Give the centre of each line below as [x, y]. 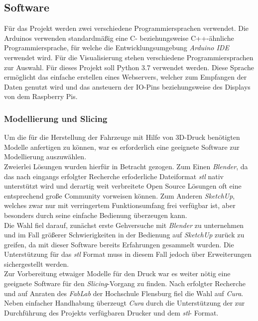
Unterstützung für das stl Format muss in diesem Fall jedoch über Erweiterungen [128, 254]
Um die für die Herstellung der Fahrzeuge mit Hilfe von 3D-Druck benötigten [122, 137]
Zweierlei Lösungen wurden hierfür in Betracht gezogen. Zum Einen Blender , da [126, 166]
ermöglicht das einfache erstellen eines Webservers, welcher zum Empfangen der [126, 77]
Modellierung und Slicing [56, 118]
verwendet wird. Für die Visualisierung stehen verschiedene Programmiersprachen [129, 57]
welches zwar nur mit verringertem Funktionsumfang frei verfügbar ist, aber [120, 205]
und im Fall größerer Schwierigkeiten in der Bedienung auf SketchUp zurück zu [124, 235]
